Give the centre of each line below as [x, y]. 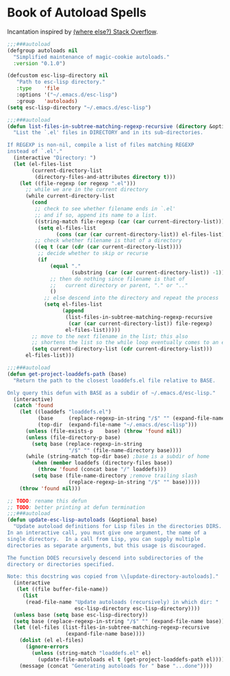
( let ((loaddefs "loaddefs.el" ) [65, 412]
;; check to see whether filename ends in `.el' [105, 209]
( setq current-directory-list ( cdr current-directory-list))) [122, 349]
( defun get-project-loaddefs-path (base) [67, 374]
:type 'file [38, 88]
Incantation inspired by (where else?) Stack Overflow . [82, 32]
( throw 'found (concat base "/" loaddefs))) [102, 470]
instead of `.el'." [35, 152]
